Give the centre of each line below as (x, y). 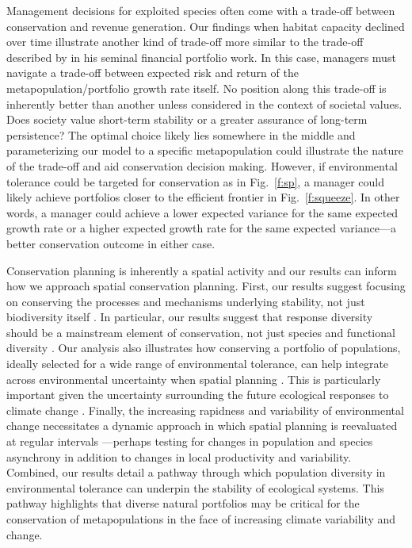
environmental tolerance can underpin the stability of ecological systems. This (195, 487)
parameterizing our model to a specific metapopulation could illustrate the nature (205, 150)
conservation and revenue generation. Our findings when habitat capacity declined (206, 26)
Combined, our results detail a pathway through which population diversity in (196, 472)
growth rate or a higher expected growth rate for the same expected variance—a (201, 228)
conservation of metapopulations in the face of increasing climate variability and (201, 519)
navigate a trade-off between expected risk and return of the (153, 73)
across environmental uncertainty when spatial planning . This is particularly (194, 379)
